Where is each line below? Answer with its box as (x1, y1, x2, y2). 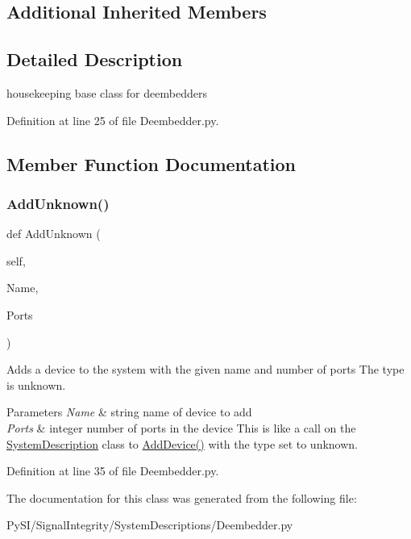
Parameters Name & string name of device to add (6, 403, 252, 420)
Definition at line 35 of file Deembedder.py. (6, 462, 219, 479)
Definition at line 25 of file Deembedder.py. (6, 111, 219, 128)
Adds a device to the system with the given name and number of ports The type (6, 361, 405, 378)
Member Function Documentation (6, 151, 297, 176)
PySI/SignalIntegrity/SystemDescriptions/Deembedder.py (6, 516, 293, 533)
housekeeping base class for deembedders (6, 84, 207, 101)
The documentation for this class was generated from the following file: (6, 489, 357, 506)
